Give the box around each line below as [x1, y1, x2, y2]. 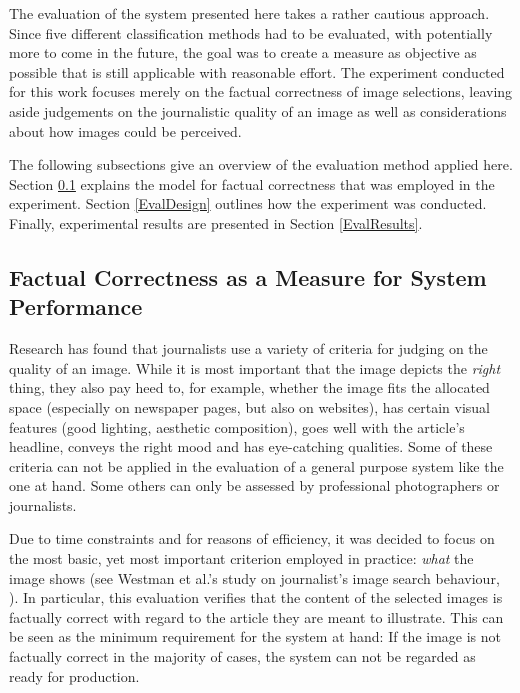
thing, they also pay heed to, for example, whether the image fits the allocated [9, 377, 490, 398]
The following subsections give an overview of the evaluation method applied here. [9, 154, 513, 175]
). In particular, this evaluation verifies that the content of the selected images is [9, 587, 503, 608]
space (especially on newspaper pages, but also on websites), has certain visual [9, 396, 491, 417]
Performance [9, 291, 143, 322]
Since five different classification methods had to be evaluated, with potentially [9, 22, 493, 43]
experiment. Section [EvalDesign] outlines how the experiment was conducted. [9, 193, 487, 214]
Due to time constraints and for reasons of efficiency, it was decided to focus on [9, 528, 495, 549]
